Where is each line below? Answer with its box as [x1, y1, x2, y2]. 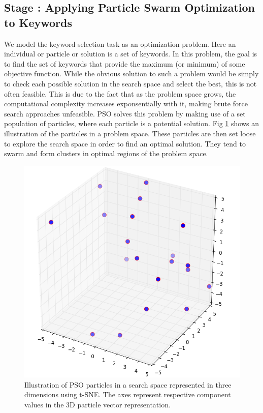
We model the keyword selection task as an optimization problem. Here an [4, 38, 236, 49]
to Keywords [4, 14, 73, 30]
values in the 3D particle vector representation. [24, 399, 171, 409]
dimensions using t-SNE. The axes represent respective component [24, 389, 231, 400]
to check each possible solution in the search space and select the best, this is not [4, 78, 257, 88]
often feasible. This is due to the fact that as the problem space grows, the [4, 88, 236, 99]
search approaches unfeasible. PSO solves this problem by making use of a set [4, 108, 246, 119]
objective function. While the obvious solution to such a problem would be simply [4, 68, 259, 79]
